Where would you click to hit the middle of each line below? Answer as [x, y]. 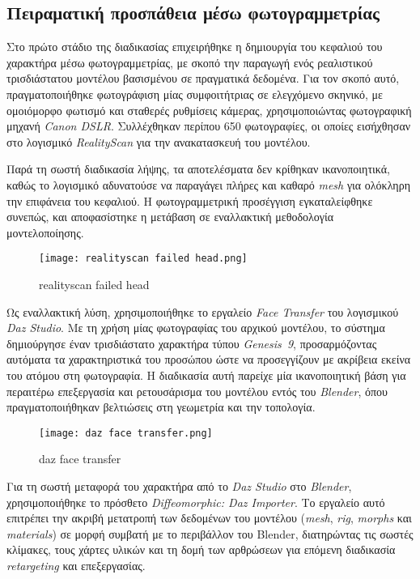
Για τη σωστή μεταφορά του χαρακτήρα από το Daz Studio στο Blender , [179, 485]
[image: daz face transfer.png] [126, 433]
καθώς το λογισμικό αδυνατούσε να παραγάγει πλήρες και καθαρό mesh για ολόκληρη [208, 184]
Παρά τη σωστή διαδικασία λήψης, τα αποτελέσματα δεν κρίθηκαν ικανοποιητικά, [198, 169]
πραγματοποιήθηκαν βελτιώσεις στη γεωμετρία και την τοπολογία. [161, 407]
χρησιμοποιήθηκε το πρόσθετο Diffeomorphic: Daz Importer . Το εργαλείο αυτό [196, 502]
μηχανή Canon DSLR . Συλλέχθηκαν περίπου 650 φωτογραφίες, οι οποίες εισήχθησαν [209, 126]
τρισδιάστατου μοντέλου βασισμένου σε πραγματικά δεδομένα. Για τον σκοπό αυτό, [203, 78]
